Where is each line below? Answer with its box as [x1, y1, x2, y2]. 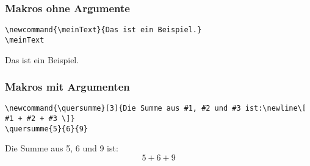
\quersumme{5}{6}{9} [5, 124, 88, 133]
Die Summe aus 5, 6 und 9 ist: [5, 142, 118, 154]
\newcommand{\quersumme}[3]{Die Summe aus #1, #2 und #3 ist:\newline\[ [5, 104, 306, 113]
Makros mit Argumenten [5, 79, 130, 94]
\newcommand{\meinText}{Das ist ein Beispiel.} [5, 26, 202, 35]
